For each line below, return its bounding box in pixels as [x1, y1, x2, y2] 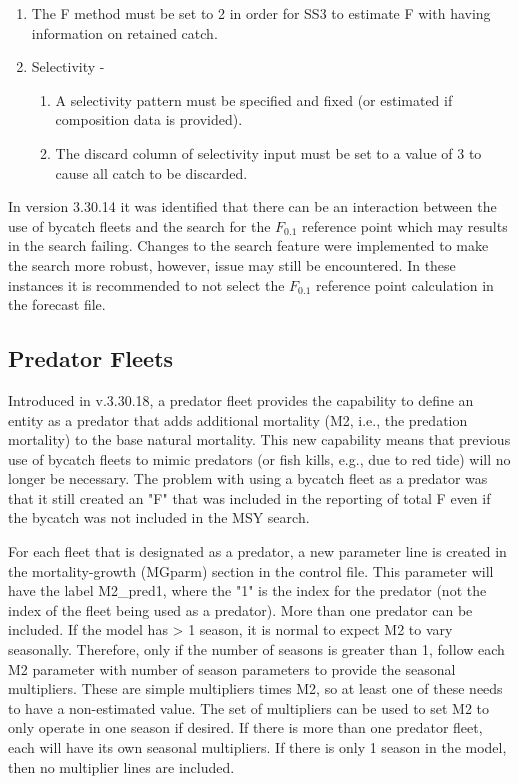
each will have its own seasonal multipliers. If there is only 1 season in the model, [8, 737, 507, 758]
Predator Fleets [8, 343, 174, 374]
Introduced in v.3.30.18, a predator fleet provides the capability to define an [8, 389, 474, 410]
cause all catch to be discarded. [55, 162, 248, 183]
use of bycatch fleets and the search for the [8, 215, 271, 236]
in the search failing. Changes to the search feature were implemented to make [8, 235, 489, 256]
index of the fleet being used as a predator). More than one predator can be [8, 599, 473, 620]
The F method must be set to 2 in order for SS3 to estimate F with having [31, 3, 491, 23]
